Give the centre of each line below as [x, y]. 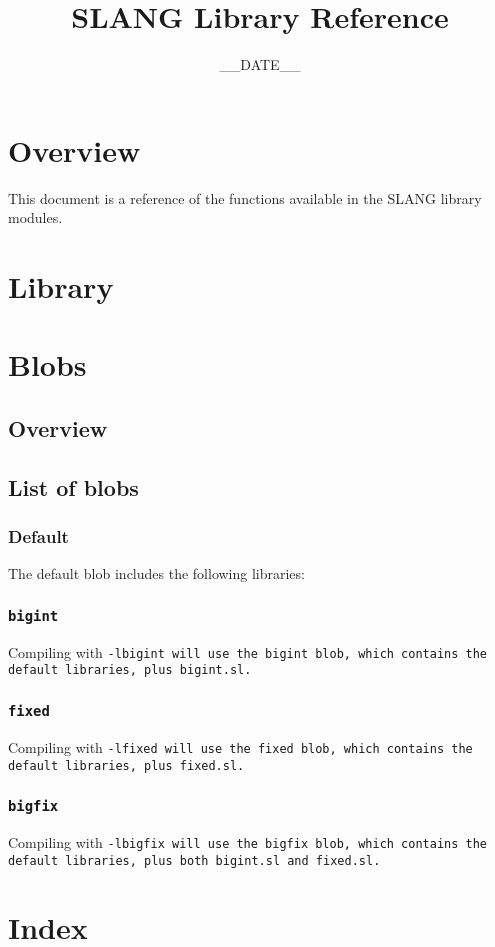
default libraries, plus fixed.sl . [126, 765]
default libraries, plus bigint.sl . [130, 670]
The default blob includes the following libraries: [156, 573]
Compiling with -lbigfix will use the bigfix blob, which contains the [248, 841]
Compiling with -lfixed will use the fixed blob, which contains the [240, 746]
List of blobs [73, 486]
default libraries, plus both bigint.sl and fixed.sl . [194, 860]
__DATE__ [260, 64]
